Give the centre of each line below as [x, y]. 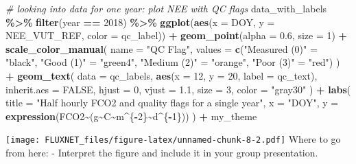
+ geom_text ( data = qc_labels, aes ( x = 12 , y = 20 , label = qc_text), [162, 75]
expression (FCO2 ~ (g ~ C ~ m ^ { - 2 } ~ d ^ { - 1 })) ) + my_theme [131, 116]
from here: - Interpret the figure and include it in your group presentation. [162, 152]
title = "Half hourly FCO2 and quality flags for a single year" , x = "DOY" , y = [172, 103]
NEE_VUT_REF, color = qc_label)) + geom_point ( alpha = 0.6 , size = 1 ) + [177, 35]
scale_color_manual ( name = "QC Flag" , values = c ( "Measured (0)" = [162, 48]
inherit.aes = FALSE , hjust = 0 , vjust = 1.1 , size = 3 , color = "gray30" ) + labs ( [178, 89]
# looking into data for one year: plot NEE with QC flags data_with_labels [166, 8]
